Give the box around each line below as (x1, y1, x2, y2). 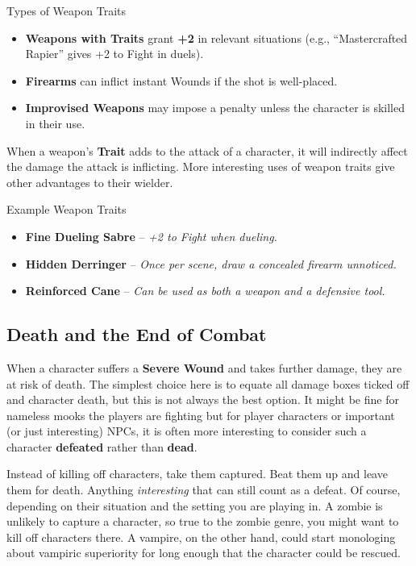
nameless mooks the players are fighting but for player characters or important (6, 406, 395, 423)
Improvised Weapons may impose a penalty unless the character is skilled (25, 99, 405, 116)
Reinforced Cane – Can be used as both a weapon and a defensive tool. (25, 282, 385, 299)
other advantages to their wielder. (6, 173, 173, 190)
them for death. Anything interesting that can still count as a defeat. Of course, (6, 481, 401, 498)
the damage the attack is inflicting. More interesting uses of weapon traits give (6, 158, 395, 175)
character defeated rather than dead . (6, 438, 198, 455)
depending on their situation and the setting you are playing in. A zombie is (6, 497, 383, 514)
